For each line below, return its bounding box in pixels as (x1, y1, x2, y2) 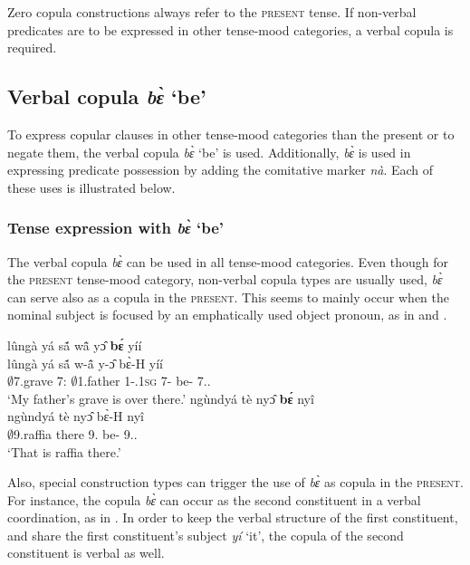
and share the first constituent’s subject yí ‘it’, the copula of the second (7, 525, 404, 544)
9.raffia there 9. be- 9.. (14, 424, 138, 443)
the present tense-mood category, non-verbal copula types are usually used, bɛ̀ (7, 270, 443, 289)
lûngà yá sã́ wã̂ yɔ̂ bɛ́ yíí (7, 335, 142, 354)
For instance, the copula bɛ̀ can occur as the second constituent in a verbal (7, 490, 421, 509)
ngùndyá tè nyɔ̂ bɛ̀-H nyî (7, 407, 144, 426)
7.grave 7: (14, 371, 67, 390)
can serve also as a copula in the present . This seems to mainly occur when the (7, 287, 449, 306)
